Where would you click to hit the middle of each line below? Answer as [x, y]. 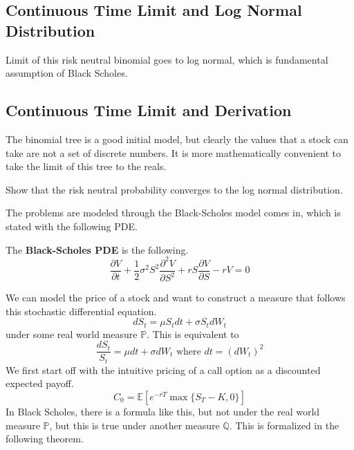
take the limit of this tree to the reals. [86, 166]
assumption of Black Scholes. [67, 73]
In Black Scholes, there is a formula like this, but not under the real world [163, 411]
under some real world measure [72, 334]
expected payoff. [40, 383]
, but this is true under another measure [134, 425]
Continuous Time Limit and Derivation [149, 110]
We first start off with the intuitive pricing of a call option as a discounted [163, 369]
